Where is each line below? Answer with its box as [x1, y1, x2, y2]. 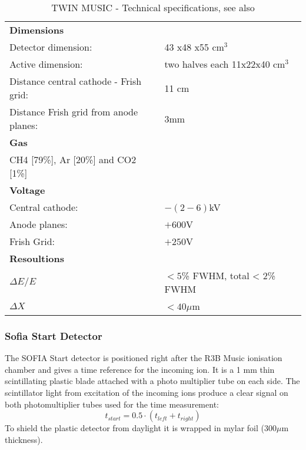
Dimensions [9, 23, 64, 37]
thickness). [5, 433, 43, 445]
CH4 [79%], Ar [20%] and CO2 [9, 153, 137, 166]
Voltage [9, 183, 45, 197]
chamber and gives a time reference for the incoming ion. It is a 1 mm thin [5, 363, 275, 375]
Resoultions [9, 252, 64, 265]
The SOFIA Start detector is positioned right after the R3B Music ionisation [5, 352, 282, 364]
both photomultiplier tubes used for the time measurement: [5, 398, 219, 410]
